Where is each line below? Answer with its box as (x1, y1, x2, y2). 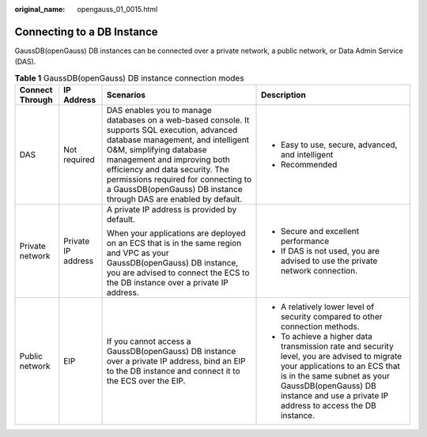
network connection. (281, 266, 358, 277)
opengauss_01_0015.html (77, 5, 158, 13)
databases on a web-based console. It (106, 115, 250, 126)
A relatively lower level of (281, 301, 375, 312)
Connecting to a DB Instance (14, 24, 158, 39)
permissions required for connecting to (106, 174, 252, 185)
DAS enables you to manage (106, 105, 213, 116)
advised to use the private (281, 255, 378, 266)
